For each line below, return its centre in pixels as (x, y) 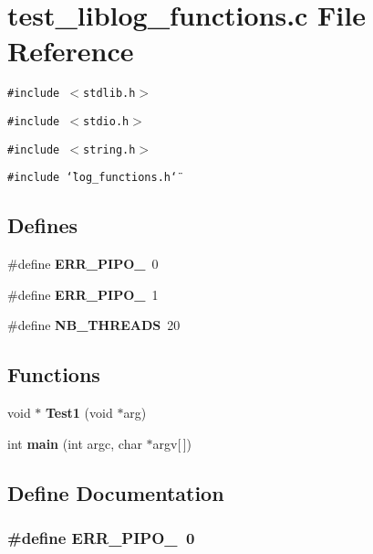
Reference (71, 51)
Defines (43, 225)
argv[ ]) (172, 443)
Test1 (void (79, 413)
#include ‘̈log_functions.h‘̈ (93, 178)
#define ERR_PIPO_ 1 (83, 294)
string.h (109, 149)
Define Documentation (116, 492)
